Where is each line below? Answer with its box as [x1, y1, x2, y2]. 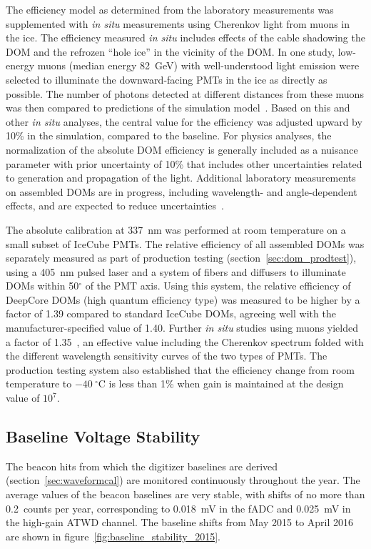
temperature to [6, 376, 72, 391]
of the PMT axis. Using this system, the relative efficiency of [85, 278, 351, 293]
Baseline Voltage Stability [6, 425, 200, 447]
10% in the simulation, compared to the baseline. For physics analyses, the [6, 128, 332, 143]
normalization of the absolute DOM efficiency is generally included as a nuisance [6, 142, 358, 157]
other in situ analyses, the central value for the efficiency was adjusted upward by [6, 114, 362, 129]
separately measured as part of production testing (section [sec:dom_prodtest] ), [6, 250, 357, 265]
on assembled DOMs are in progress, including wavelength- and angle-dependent [6, 184, 357, 199]
